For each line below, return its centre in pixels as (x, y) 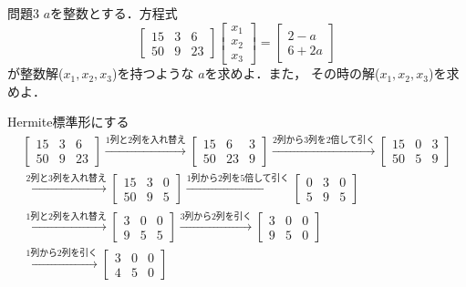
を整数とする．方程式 (114, 13)
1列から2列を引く (62, 254)
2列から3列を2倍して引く (324, 140)
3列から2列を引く (216, 216)
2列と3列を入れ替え (66, 178)
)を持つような (153, 73)
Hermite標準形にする (68, 122)
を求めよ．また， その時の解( (292, 73)
